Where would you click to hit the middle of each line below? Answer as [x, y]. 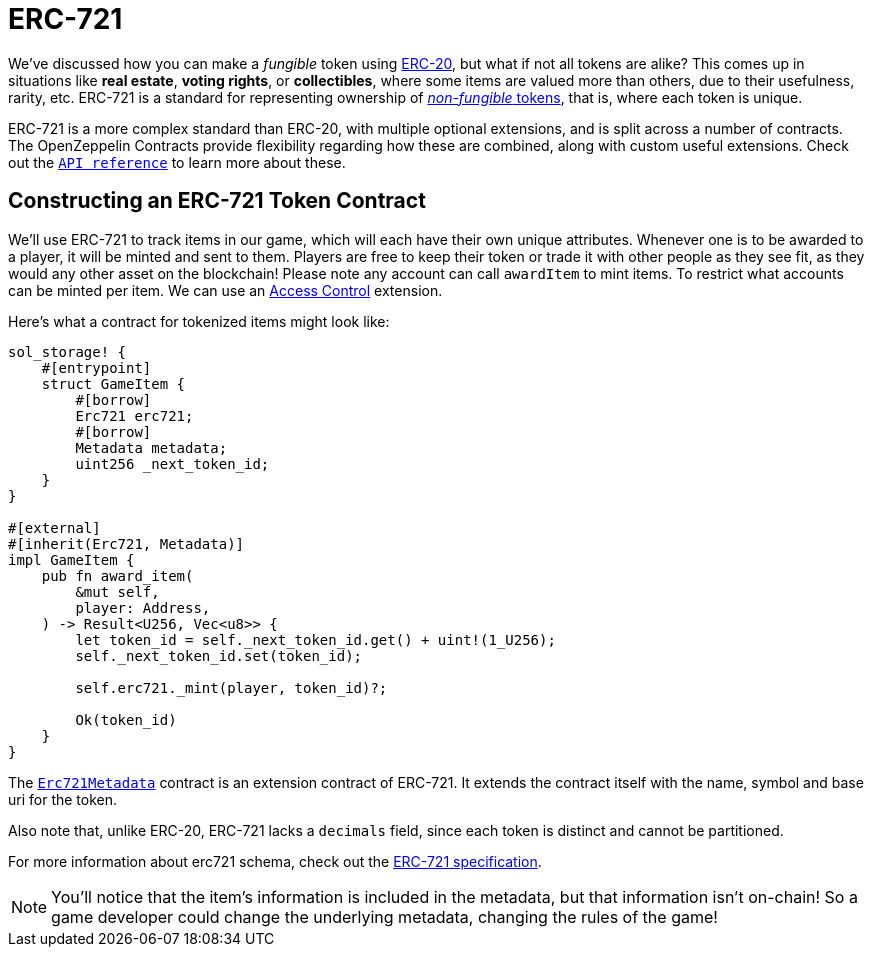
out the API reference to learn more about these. [177, 162]
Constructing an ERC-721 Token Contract [217, 201]
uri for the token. [63, 799]
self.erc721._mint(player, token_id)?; [231, 687]
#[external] [54, 527]
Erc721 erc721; [134, 415]
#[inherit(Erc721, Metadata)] [126, 543]
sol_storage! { [67, 351]
